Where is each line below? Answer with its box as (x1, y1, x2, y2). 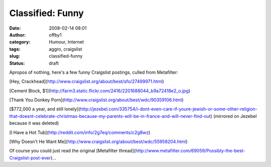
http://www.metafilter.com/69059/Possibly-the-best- (135, 148, 245, 154)
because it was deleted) (9, 120, 59, 126)
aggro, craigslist (49, 46, 82, 52)
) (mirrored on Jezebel (210, 113, 257, 119)
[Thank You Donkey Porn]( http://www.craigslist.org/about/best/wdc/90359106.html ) (9, 97, 184, 103)
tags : (9, 46, 21, 52)
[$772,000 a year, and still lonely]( (9, 106, 80, 112)
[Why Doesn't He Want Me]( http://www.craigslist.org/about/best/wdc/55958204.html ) (9, 138, 188, 145)
